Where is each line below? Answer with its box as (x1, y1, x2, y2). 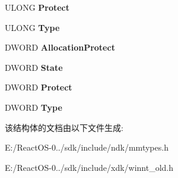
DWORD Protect (5, 81, 72, 93)
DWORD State (5, 61, 63, 73)
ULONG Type (5, 21, 60, 33)
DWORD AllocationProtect (5, 41, 115, 54)
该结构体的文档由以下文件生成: (5, 121, 123, 133)
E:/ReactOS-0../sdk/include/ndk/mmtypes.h (5, 141, 169, 154)
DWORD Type (5, 101, 62, 113)
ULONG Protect (5, 1, 70, 13)
